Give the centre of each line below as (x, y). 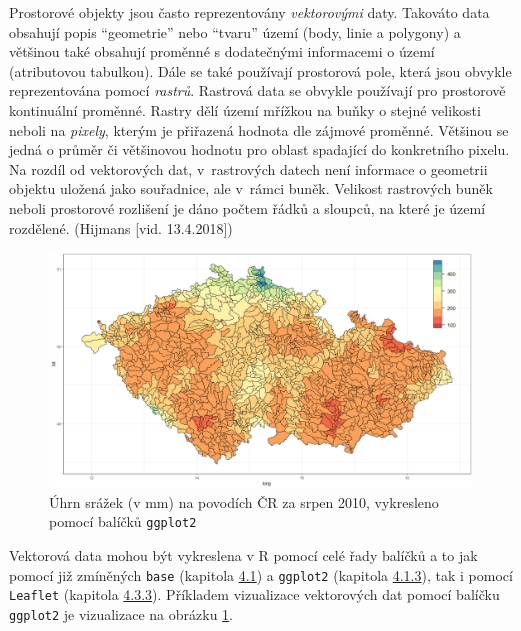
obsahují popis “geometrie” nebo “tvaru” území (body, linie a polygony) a (235, 31)
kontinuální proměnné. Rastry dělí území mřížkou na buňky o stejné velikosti (245, 109)
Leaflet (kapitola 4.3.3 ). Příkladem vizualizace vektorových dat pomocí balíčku (254, 594)
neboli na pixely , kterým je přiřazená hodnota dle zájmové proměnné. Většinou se (259, 129)
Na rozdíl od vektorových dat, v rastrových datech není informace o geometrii (248, 168)
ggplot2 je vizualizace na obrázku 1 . (121, 613)
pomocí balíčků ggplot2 (123, 521)
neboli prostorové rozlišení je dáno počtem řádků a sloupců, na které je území (247, 207)
